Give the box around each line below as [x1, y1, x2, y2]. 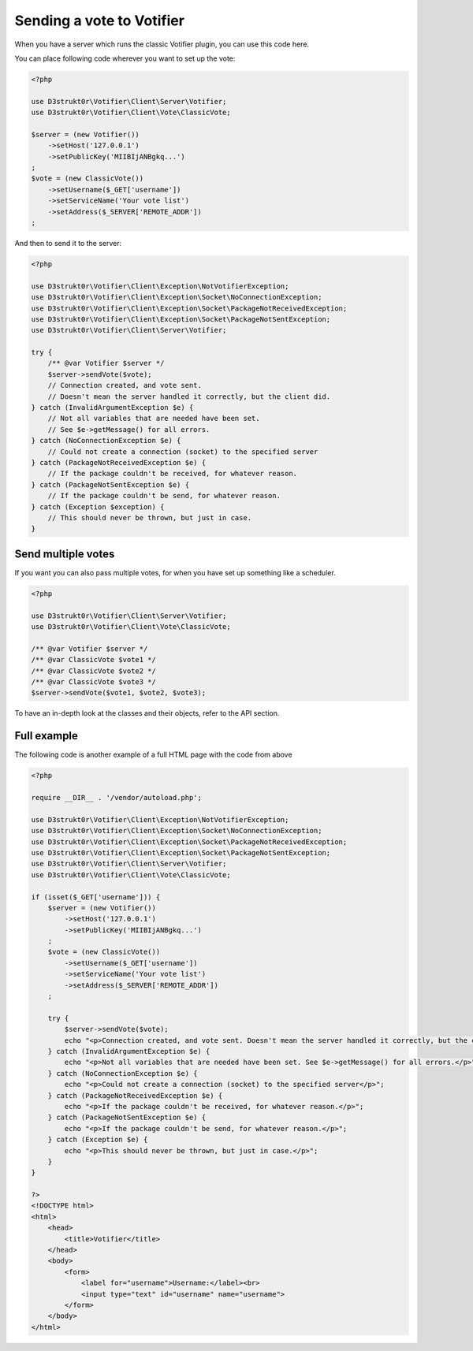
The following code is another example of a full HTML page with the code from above [14, 750, 292, 760]
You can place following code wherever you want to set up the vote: [14, 54, 236, 63]
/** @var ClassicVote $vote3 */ [31, 677, 157, 686]
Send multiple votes [14, 547, 115, 560]
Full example [14, 729, 79, 742]
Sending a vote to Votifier [14, 12, 185, 29]
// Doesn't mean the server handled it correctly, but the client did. [47, 392, 331, 401]
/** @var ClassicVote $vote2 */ [31, 666, 157, 675]
